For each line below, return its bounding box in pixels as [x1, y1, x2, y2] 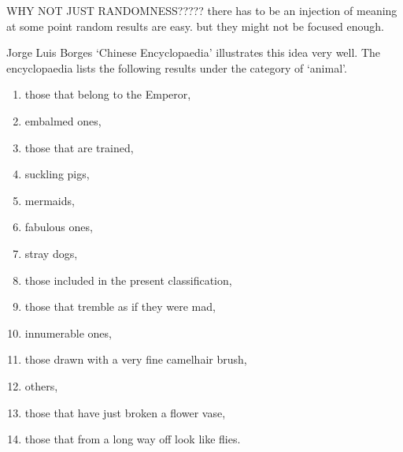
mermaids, [24, 192, 75, 208]
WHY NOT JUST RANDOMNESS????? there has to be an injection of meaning [6, 2, 397, 18]
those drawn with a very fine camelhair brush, [24, 351, 247, 368]
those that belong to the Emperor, [24, 86, 191, 103]
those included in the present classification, [24, 271, 232, 288]
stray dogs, [24, 245, 78, 261]
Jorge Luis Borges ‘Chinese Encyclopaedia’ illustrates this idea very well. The [6, 44, 381, 61]
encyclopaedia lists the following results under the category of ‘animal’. [6, 59, 347, 76]
